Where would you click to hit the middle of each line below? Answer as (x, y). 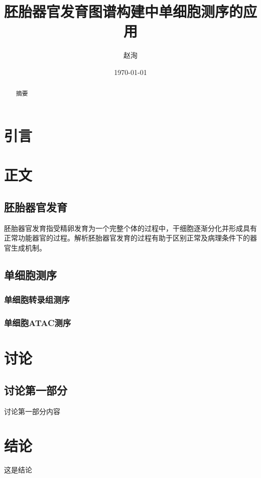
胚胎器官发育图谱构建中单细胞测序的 (124, 11)
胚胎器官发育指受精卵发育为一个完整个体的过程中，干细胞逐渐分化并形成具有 (130, 228)
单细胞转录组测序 (37, 300)
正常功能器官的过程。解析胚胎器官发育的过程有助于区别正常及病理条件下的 (127, 238)
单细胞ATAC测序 (38, 323)
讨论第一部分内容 (32, 411)
